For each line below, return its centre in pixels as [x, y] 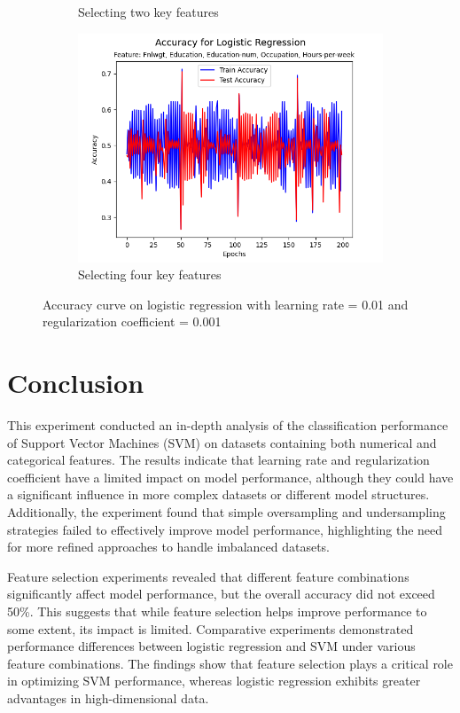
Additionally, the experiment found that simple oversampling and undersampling [226, 512]
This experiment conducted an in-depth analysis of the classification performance [228, 425]
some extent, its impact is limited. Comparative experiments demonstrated [211, 628]
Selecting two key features [148, 12]
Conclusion [76, 383]
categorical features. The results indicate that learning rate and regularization [218, 460]
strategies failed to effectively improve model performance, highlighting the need [225, 529]
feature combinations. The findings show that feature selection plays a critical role [230, 663]
